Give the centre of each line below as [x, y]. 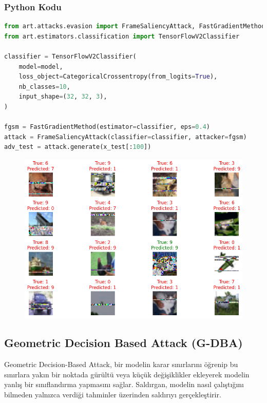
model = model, [41, 66]
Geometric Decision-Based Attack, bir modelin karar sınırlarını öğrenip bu [121, 364]
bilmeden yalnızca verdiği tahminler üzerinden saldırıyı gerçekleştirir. [113, 395]
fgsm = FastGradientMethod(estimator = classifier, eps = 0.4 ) [107, 127]
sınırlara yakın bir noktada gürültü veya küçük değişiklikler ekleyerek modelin [127, 374]
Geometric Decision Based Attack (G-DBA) [123, 343]
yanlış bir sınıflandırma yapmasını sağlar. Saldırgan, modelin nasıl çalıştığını [124, 384]
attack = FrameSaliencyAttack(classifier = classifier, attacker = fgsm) [126, 137]
